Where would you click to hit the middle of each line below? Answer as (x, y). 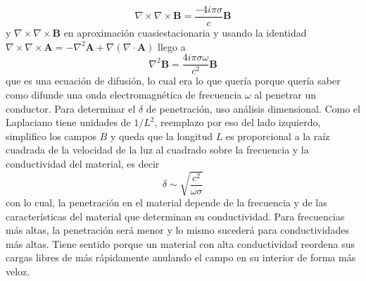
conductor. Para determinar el (71, 108)
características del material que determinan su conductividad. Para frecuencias (175, 216)
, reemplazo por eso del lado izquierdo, (238, 122)
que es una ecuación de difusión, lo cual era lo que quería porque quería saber (173, 81)
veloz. (18, 271)
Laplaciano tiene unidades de (68, 122)
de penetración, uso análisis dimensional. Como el (253, 108)
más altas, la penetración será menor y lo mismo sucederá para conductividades (177, 230)
